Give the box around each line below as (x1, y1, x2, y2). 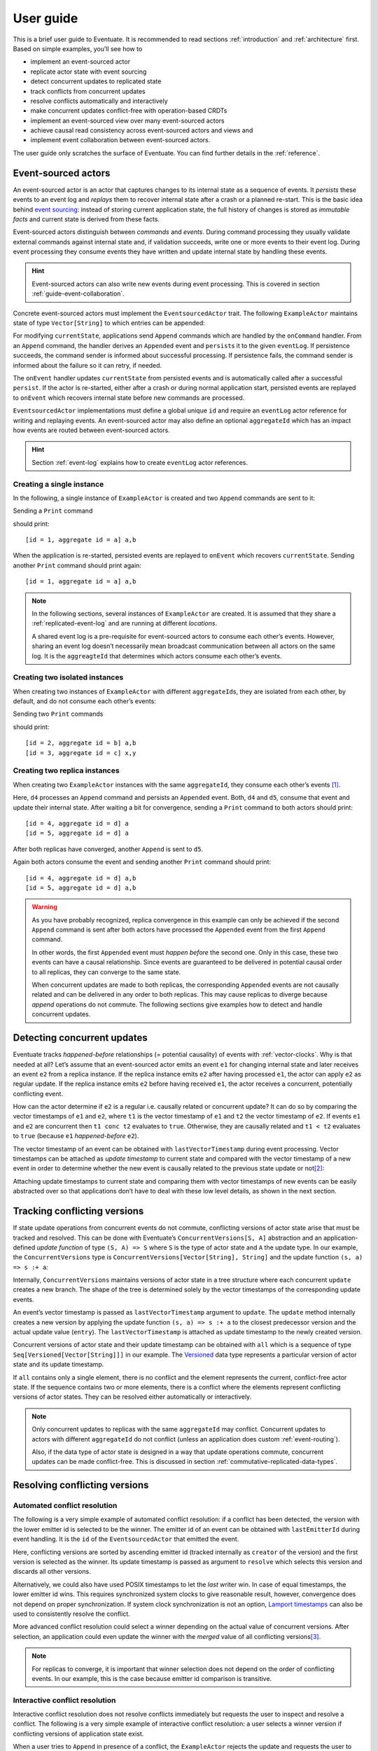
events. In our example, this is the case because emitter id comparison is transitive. (31, 1674, 272, 1682)
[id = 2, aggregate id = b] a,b (25, 739, 136, 747)
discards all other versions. (13, 1567, 91, 1576)
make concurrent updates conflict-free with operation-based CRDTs (30, 106, 227, 115)
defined (13, 1243, 36, 1252)
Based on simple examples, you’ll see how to (13, 44, 143, 53)
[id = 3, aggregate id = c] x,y (25, 749, 136, 756)
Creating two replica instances (13, 766, 120, 775)
